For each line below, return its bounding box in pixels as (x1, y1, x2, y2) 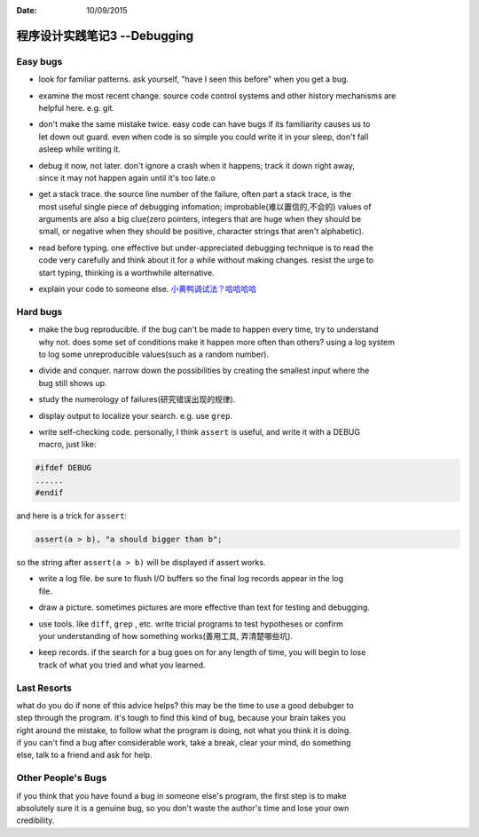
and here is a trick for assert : (16, 510, 128, 521)
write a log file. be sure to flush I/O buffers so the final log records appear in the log (38, 573, 344, 584)
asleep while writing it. (38, 144, 122, 154)
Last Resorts (16, 682, 73, 694)
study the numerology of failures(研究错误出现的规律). (38, 394, 236, 405)
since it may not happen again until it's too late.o (38, 172, 216, 183)
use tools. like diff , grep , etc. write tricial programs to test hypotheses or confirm (38, 618, 343, 629)
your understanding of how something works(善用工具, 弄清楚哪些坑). (38, 630, 293, 641)
